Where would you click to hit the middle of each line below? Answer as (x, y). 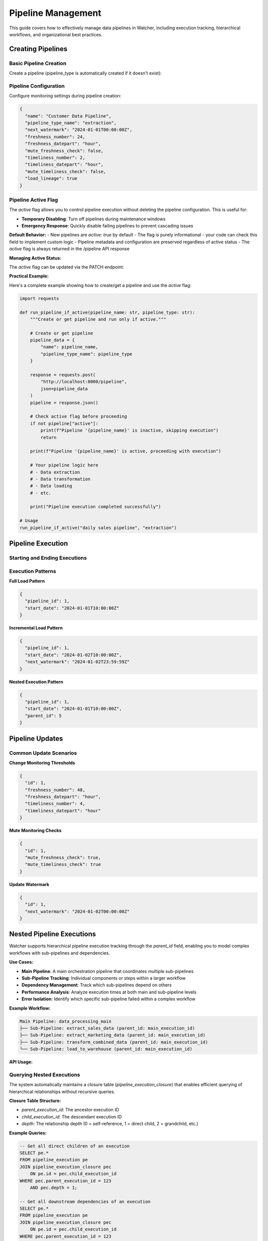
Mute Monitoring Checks (35, 830)
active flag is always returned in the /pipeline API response (69, 249)
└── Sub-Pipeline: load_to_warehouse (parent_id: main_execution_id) (106, 1049)
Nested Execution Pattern (36, 682)
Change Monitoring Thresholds (42, 762)
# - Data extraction (55, 472)
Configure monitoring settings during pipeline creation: (65, 96)
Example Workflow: (30, 1008)
